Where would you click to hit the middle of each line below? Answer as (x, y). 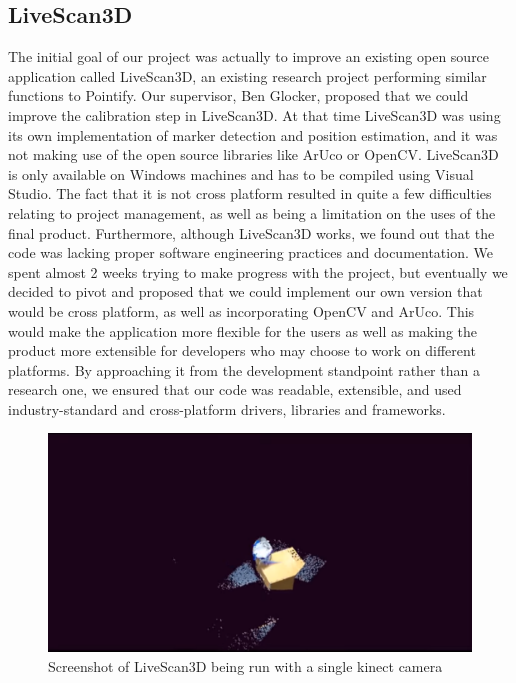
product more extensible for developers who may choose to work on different (242, 350)
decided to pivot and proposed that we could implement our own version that (245, 291)
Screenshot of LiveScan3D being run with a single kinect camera (245, 665)
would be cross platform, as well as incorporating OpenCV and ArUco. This (241, 310)
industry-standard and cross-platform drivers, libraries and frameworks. (227, 408)
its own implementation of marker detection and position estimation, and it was (253, 134)
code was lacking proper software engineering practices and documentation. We (250, 252)
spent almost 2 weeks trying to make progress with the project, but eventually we (258, 271)
